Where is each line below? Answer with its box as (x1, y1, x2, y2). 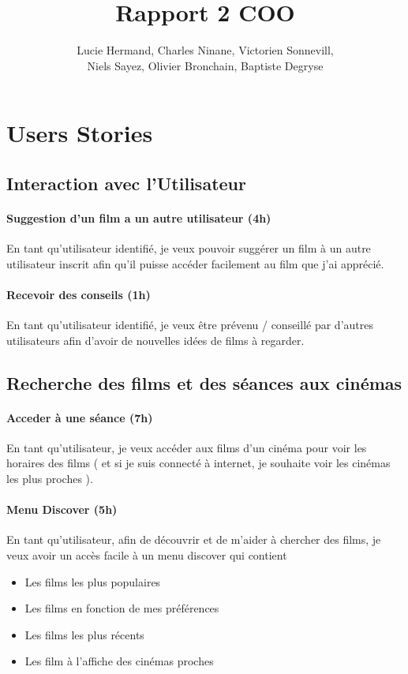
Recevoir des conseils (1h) (6, 286, 151, 302)
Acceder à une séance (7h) (6, 409, 153, 425)
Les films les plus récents (24, 626, 144, 642)
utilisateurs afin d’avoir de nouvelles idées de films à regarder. (6, 331, 305, 348)
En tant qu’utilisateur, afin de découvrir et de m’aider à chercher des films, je (6, 531, 381, 548)
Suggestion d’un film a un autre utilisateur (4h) (6, 209, 271, 226)
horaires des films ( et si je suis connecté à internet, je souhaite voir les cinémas (6, 455, 391, 471)
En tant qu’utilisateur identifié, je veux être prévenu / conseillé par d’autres (6, 316, 373, 333)
